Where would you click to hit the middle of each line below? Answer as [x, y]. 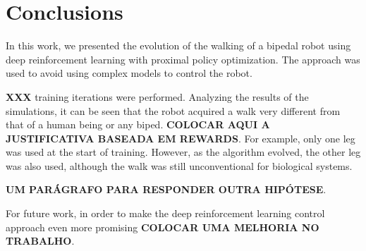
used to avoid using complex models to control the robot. [129, 73]
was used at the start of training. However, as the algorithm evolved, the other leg [183, 152]
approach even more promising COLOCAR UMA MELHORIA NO [163, 227]
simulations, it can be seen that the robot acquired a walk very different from [173, 110]
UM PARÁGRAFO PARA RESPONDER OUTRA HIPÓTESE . [166, 189]
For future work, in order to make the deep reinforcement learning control [165, 213]
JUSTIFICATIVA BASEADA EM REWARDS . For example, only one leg [181, 138]
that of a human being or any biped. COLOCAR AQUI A [138, 124]
